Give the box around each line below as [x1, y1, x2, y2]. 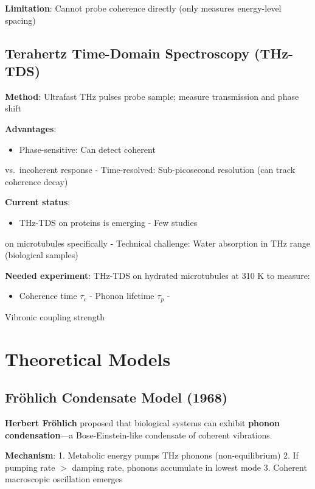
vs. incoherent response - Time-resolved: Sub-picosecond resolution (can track [5, 163, 296, 176]
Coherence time [19, 289, 77, 302]
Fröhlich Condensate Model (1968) [5, 388, 228, 407]
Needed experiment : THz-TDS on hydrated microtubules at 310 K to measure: [5, 269, 310, 281]
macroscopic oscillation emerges [5, 473, 123, 485]
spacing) [5, 13, 36, 26]
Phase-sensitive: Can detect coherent [19, 142, 156, 155]
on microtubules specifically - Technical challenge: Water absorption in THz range [5, 236, 311, 249]
